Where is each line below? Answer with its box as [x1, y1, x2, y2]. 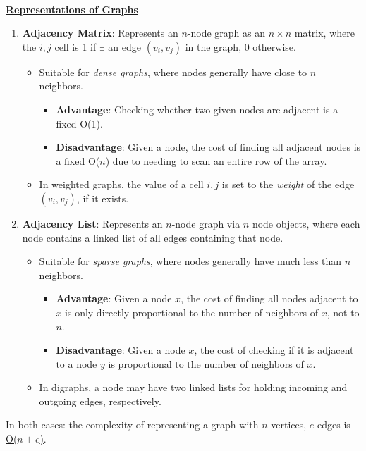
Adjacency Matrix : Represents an [22, 25, 178, 40]
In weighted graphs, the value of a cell [39, 177, 204, 192]
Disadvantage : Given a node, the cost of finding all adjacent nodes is [56, 140, 361, 154]
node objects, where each [252, 216, 360, 230]
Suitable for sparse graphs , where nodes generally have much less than [39, 254, 342, 268]
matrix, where [294, 25, 355, 40]
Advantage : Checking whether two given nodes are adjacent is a [56, 101, 338, 116]
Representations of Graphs [6, 1, 138, 16]
